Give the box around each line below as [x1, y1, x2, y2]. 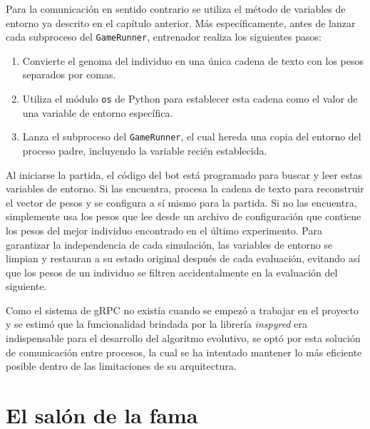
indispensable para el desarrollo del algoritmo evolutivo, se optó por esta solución [6, 331, 361, 346]
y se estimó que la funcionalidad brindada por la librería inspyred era [6, 316, 307, 331]
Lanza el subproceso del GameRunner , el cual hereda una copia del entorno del [22, 129, 361, 144]
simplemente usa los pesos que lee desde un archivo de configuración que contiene [6, 209, 361, 224]
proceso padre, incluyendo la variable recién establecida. [22, 143, 267, 157]
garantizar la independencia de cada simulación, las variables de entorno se [6, 237, 333, 252]
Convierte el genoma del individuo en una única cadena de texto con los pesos [22, 53, 364, 68]
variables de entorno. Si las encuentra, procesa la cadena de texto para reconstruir [6, 181, 364, 196]
